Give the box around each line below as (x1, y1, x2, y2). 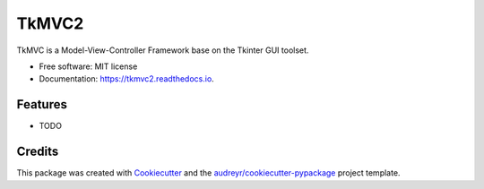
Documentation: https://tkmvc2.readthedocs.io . (39, 73, 214, 84)
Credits (16, 144, 59, 159)
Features (16, 97, 67, 112)
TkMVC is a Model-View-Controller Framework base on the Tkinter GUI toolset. (16, 45, 309, 56)
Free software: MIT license (39, 61, 138, 72)
